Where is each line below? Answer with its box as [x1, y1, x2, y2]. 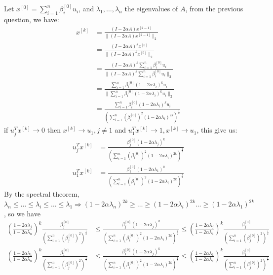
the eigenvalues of [124, 3, 178, 14]
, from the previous [185, 3, 243, 14]
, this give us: [196, 125, 237, 135]
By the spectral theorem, [4, 189, 79, 199]
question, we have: [4, 14, 59, 25]
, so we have [4, 208, 40, 218]
